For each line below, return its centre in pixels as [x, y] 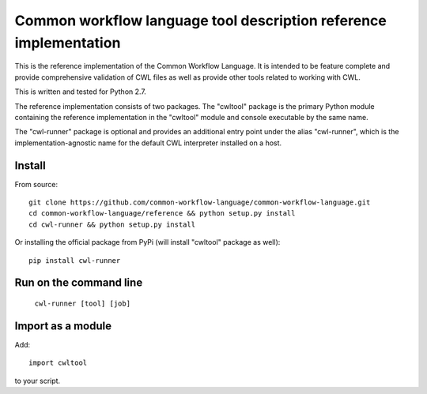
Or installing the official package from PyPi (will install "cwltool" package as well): [147, 242]
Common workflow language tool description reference [200, 21]
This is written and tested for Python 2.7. [80, 92]
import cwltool [58, 363]
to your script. [38, 381]
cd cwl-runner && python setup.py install [112, 224]
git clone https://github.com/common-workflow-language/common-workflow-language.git [200, 202]
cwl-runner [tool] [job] [82, 303]
